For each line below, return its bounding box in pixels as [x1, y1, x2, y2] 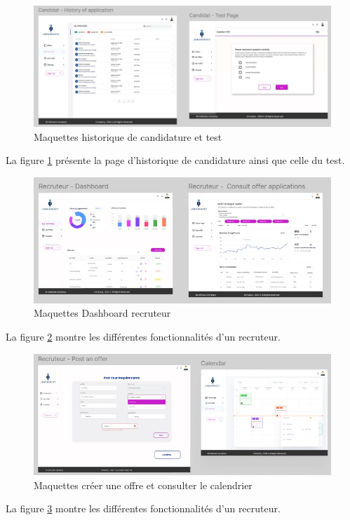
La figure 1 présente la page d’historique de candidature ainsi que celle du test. [6, 153, 345, 167]
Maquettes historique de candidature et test [34, 129, 222, 144]
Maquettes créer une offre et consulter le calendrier [34, 477, 253, 492]
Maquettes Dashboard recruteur [34, 306, 171, 320]
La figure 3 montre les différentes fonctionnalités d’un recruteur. [6, 501, 281, 516]
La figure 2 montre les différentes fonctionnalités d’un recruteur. [6, 329, 281, 343]
